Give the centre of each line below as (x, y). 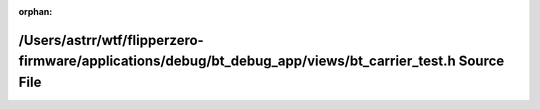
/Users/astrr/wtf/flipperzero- (111, 40)
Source (481, 61)
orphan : (35, 11)
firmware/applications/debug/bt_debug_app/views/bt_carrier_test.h (237, 61)
